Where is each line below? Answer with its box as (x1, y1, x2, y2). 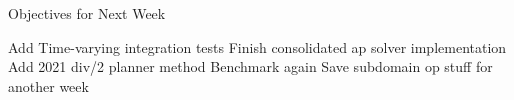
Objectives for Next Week (8, 3, 166, 23)
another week (8, 75, 89, 96)
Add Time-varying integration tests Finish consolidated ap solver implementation (8, 36, 507, 57)
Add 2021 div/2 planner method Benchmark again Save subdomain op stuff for (8, 56, 493, 77)
